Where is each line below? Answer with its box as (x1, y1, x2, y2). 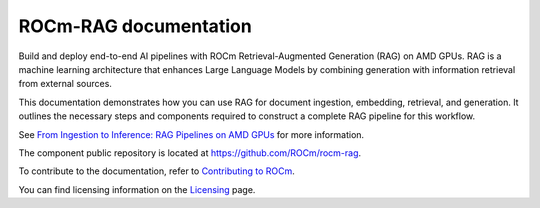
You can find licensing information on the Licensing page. (18, 183, 256, 195)
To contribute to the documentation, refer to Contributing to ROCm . (18, 165, 295, 177)
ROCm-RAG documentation (18, 15, 252, 37)
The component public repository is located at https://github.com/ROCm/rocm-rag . (18, 146, 362, 159)
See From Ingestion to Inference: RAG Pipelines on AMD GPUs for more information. (18, 128, 365, 140)
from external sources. (18, 78, 112, 90)
